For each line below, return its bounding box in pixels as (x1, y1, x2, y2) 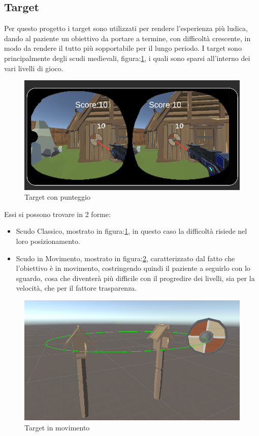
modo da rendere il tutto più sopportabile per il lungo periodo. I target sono (4, 43, 242, 53)
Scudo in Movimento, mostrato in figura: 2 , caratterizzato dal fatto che (16, 253, 235, 263)
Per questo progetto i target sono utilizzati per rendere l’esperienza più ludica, (4, 23, 248, 34)
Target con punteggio (24, 192, 90, 202)
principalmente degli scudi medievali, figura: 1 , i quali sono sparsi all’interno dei (4, 52, 250, 63)
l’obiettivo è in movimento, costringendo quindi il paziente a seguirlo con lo (16, 263, 250, 273)
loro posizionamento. (16, 236, 80, 246)
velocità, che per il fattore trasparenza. (16, 283, 137, 293)
